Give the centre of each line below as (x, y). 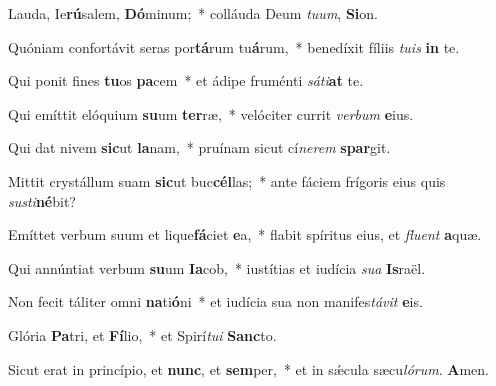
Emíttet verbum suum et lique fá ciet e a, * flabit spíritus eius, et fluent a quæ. (245, 234)
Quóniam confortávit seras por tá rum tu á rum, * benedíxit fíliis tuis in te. (234, 46)
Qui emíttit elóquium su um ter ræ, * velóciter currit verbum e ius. (211, 113)
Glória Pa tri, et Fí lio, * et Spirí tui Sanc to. (142, 334)
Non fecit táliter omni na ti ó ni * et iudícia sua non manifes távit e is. (215, 301)
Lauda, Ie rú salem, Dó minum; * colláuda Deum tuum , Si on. (193, 13)
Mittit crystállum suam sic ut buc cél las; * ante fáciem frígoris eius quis (227, 180)
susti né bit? (42, 200)
